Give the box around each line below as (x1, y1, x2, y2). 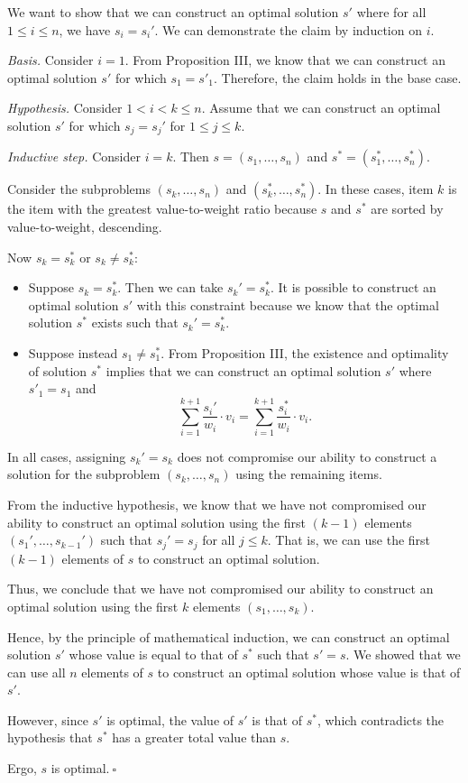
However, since (7, 710, 88, 729)
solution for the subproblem (7, 465, 161, 484)
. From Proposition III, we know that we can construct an (124, 51, 446, 69)
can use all (7, 662, 66, 681)
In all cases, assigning (7, 447, 126, 465)
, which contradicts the (317, 710, 445, 729)
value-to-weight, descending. (7, 217, 162, 236)
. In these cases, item (317, 180, 434, 198)
